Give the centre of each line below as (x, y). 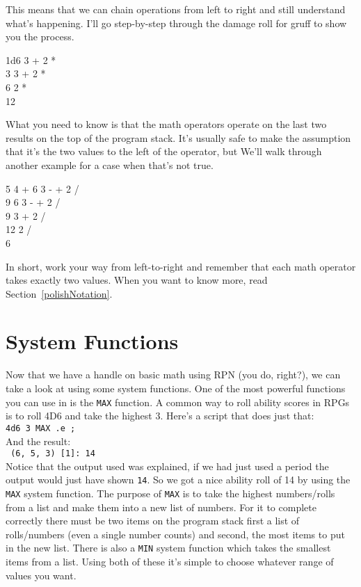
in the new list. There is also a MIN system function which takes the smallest (168, 548)
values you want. (41, 575)
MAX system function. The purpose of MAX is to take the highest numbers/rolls (170, 493)
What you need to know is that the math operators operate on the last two (166, 124)
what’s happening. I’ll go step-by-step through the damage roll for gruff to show (176, 23)
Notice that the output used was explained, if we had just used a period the (167, 466)
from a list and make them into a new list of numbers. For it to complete (161, 507)
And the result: (38, 441)
